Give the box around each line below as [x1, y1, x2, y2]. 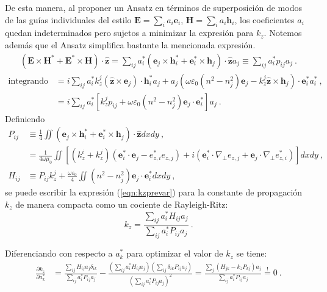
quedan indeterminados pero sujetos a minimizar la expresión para [5, 26, 254, 39]
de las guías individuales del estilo [5, 13, 132, 26]
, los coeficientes [234, 13, 295, 26]
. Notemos [264, 26, 302, 39]
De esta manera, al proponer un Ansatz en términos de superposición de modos [5, 1, 302, 13]
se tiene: [236, 247, 267, 260]
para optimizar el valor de [126, 247, 223, 260]
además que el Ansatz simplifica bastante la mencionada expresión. [5, 38, 256, 51]
